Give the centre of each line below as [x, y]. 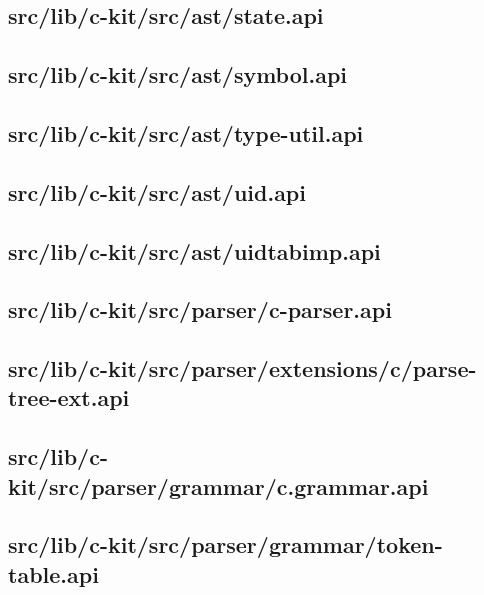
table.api [53, 573]
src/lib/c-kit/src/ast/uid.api [157, 191]
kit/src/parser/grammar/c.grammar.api [218, 485]
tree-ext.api [69, 397]
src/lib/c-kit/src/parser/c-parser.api [200, 309]
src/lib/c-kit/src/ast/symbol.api [178, 74]
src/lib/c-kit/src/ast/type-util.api [186, 132]
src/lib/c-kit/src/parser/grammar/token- [225, 544]
